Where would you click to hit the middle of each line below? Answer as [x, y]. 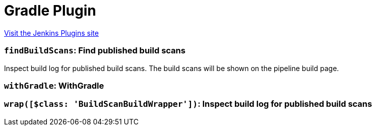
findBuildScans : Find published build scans [95, 51]
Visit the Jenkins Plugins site [51, 33]
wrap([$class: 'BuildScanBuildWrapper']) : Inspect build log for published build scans [188, 104]
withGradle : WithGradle [54, 85]
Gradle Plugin [50, 11]
